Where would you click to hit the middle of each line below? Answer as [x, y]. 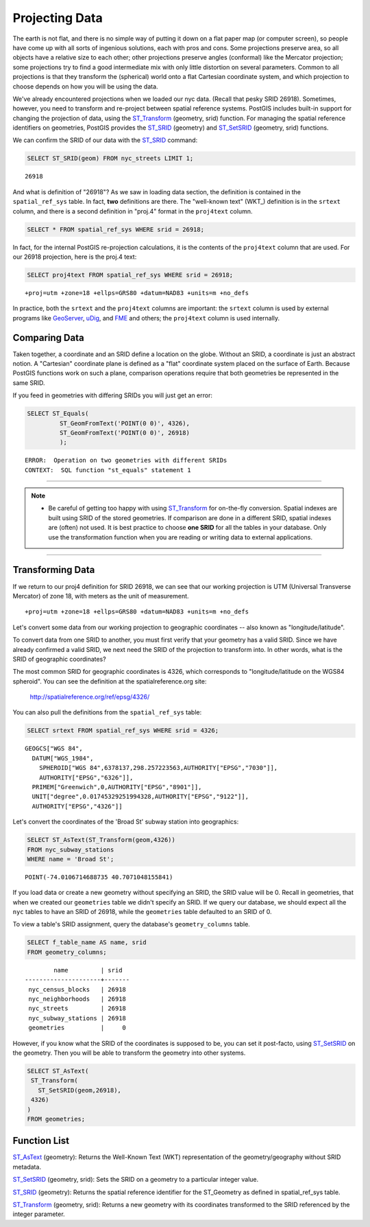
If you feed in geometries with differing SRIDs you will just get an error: [112, 395]
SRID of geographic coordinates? [59, 659]
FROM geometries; [56, 1119]
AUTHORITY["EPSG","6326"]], [86, 778]
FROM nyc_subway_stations [71, 850]
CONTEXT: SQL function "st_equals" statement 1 [108, 470]
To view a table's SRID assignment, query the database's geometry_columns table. [131, 924]
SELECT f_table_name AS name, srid [87, 943]
